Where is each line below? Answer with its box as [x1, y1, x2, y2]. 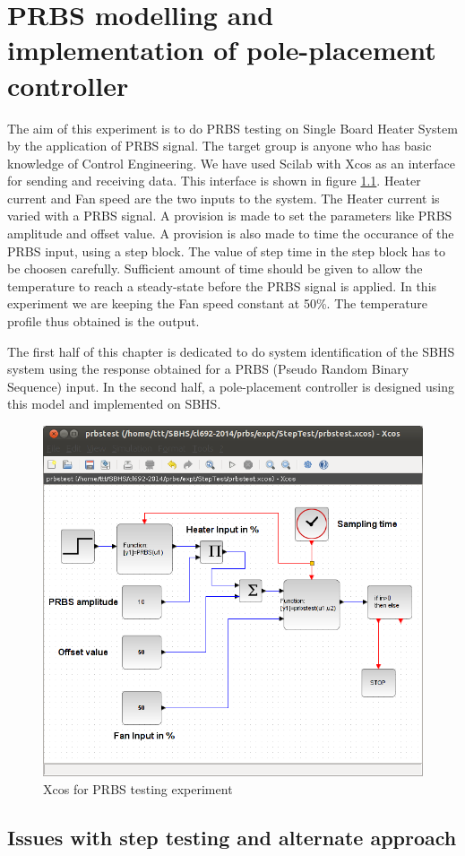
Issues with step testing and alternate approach [7, 823, 457, 851]
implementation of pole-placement [7, 31, 436, 68]
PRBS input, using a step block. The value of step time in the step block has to [7, 241, 446, 260]
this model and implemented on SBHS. [7, 394, 221, 413]
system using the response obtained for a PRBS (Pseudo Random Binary [7, 359, 409, 378]
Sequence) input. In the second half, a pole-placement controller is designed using [7, 376, 454, 395]
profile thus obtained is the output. [7, 312, 200, 331]
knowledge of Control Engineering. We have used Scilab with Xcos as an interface [7, 153, 455, 172]
